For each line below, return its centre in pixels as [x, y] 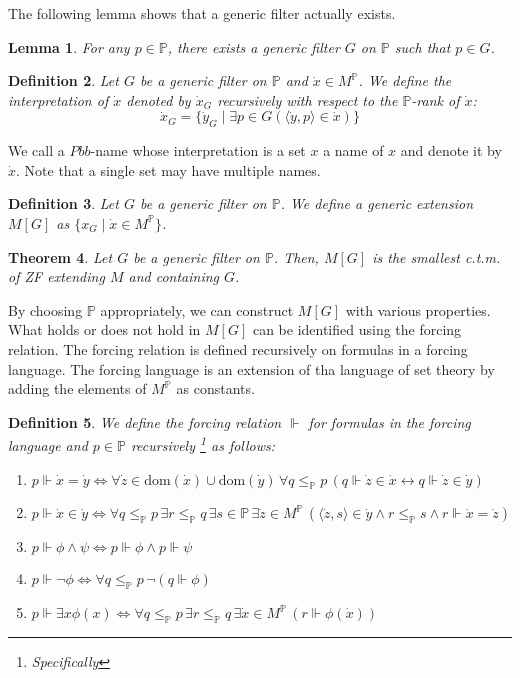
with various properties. [418, 309]
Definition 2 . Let [63, 80]
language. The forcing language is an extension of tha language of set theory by [251, 368]
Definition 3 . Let [63, 203]
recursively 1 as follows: [203, 443]
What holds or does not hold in [104, 329]
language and [48, 444]
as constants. [215, 388]
